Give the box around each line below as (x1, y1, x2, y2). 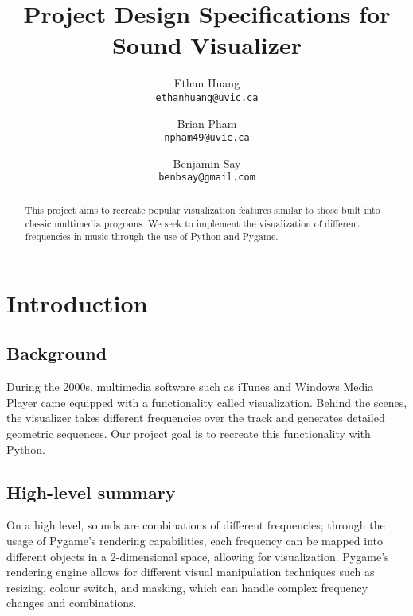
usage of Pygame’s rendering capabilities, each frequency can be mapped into (6, 532, 384, 548)
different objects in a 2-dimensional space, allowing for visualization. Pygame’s (6, 548, 389, 564)
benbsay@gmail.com (158, 172, 255, 184)
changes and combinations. (6, 595, 137, 611)
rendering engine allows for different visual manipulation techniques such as (6, 564, 375, 580)
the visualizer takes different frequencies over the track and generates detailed (6, 409, 385, 426)
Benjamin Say (173, 154, 241, 171)
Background (6, 341, 107, 366)
